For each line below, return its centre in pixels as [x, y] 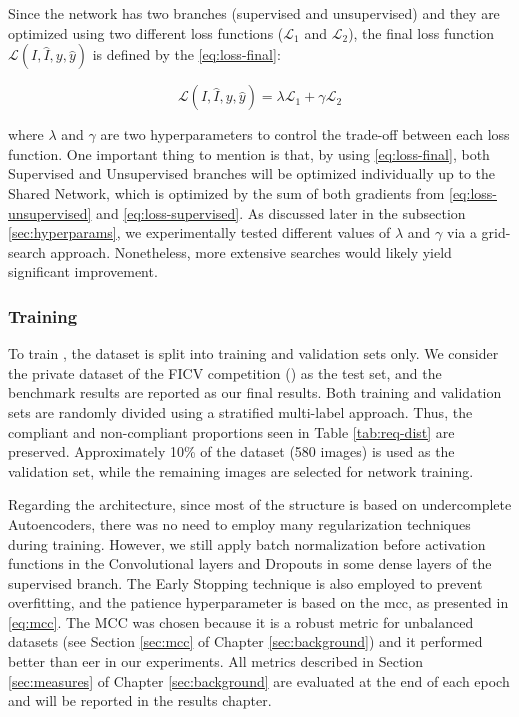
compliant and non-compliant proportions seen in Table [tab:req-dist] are [231, 431]
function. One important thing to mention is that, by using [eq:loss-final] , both [249, 153]
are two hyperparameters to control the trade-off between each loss [305, 134]
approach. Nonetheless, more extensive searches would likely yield [251, 251]
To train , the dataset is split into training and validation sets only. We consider [253, 353]
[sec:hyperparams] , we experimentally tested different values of [199, 232]
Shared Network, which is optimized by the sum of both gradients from [226, 192]
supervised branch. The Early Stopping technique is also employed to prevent [245, 582]
